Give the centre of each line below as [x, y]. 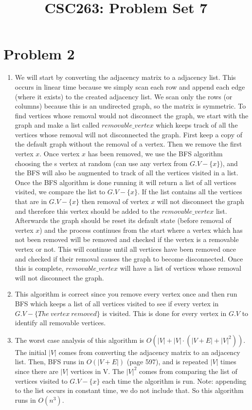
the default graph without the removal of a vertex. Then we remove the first [128, 144]
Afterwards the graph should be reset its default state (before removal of [123, 220]
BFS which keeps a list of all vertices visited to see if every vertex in [117, 303]
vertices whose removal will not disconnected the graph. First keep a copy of [129, 134]
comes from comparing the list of [188, 371]
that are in [31, 201]
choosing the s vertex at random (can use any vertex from [101, 163]
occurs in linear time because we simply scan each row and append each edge [130, 86]
